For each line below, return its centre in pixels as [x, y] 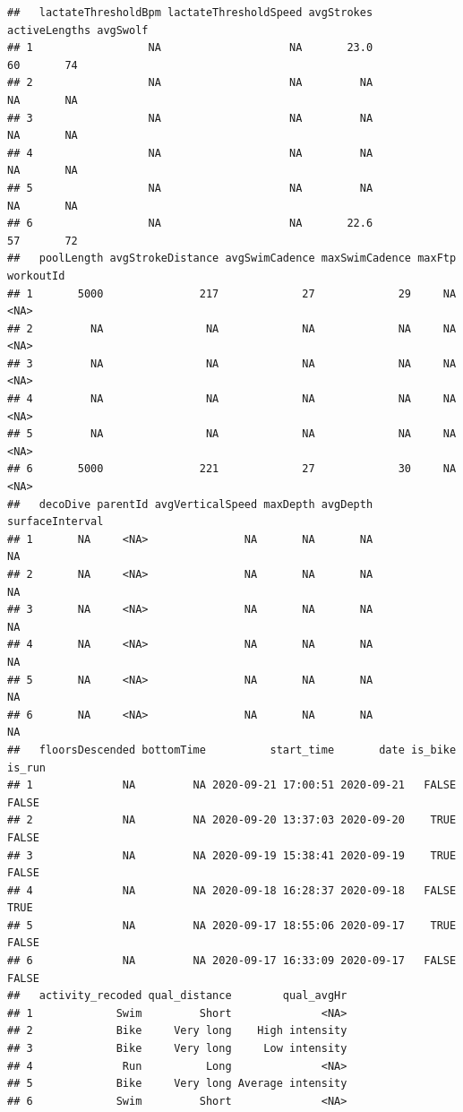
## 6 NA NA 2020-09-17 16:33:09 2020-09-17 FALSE [232, 961]
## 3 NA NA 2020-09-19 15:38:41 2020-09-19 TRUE [232, 855]
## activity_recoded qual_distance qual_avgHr [177, 996]
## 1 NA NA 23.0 [190, 48]
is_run [26, 767]
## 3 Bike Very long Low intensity [177, 1049]
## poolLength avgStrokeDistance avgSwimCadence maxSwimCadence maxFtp [232, 259]
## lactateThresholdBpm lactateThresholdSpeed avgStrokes [190, 13]
